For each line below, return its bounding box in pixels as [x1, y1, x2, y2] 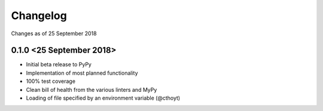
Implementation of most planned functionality [26, 69, 138, 76]
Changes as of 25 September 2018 [11, 30, 97, 37]
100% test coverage [26, 78, 76, 85]
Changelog [11, 9, 67, 22]
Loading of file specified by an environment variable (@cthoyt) [26, 94, 181, 101]
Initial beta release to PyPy [26, 61, 92, 68]
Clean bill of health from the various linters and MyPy [26, 86, 157, 93]
